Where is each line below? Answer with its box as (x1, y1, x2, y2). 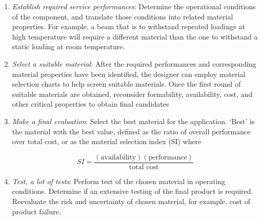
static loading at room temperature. (12, 41, 125, 52)
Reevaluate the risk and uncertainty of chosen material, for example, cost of (12, 195, 250, 206)
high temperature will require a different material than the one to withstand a (12, 31, 258, 42)
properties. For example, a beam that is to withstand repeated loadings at (12, 21, 245, 32)
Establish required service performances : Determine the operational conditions (12, 1, 256, 11)
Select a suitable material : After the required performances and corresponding (12, 58, 256, 69)
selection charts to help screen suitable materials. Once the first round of (12, 78, 241, 89)
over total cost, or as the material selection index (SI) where (12, 136, 201, 147)
